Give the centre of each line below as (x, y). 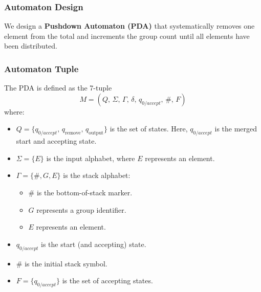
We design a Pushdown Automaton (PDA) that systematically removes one (129, 26)
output (96, 133)
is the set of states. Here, (149, 129)
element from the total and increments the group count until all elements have (127, 36)
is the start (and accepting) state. (94, 244)
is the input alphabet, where (91, 158)
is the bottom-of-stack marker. (84, 192)
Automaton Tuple (41, 68)
